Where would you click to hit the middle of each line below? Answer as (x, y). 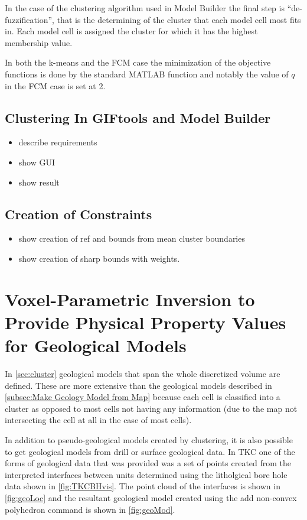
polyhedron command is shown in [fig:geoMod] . (90, 509)
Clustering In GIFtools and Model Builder (138, 117)
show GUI (37, 162)
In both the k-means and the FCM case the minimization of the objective (138, 62)
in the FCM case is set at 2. (55, 85)
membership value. (39, 42)
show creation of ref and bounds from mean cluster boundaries (132, 238)
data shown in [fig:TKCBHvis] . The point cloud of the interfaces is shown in (143, 486)
